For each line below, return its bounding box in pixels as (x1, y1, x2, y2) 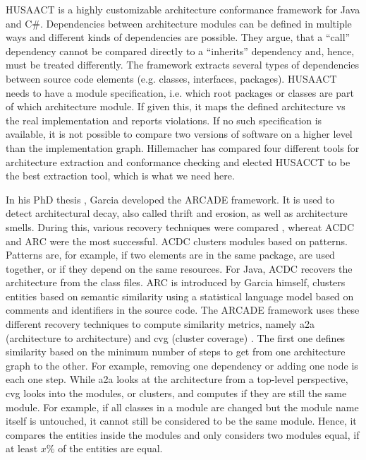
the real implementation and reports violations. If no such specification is (6, 112, 322, 127)
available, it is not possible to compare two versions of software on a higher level (6, 126, 353, 141)
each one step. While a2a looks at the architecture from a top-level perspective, (6, 372, 348, 387)
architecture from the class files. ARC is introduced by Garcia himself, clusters (6, 275, 346, 290)
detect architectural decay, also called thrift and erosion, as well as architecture (6, 206, 348, 220)
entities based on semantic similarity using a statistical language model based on (6, 288, 354, 303)
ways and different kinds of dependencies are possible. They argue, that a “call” (6, 30, 350, 45)
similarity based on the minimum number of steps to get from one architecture (6, 344, 346, 359)
